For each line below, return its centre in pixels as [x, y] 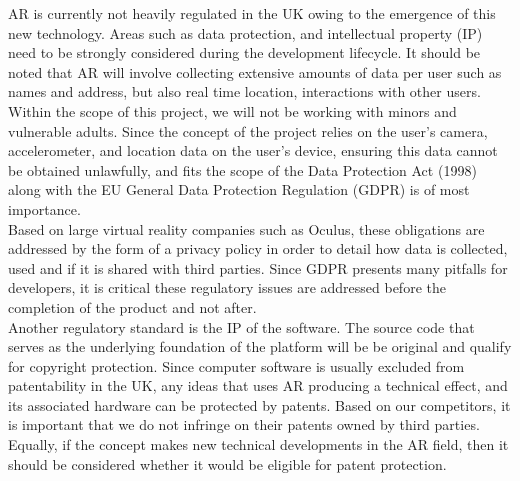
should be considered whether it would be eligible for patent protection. [227, 463]
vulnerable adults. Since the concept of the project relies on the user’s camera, [248, 130]
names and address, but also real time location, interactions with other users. [244, 91]
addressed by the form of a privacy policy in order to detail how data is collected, [258, 248]
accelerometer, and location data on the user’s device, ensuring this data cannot [253, 150]
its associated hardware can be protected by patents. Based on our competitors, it [259, 404]
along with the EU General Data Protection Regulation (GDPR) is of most [239, 189]
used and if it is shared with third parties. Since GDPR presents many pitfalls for [258, 267]
